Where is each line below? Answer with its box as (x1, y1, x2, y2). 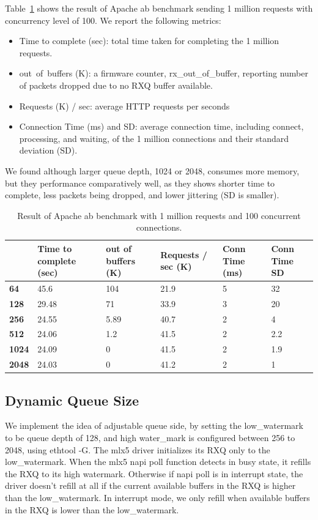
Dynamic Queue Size (5, 390, 139, 409)
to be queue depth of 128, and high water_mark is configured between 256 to (5, 431, 295, 444)
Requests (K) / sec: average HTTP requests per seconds (19, 99, 230, 112)
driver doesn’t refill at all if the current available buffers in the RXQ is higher (5, 479, 296, 492)
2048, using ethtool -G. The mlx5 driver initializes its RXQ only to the (5, 443, 270, 456)
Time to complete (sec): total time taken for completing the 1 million (19, 34, 279, 47)
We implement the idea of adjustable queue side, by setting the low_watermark (5, 419, 303, 432)
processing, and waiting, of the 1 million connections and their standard (19, 132, 289, 144)
